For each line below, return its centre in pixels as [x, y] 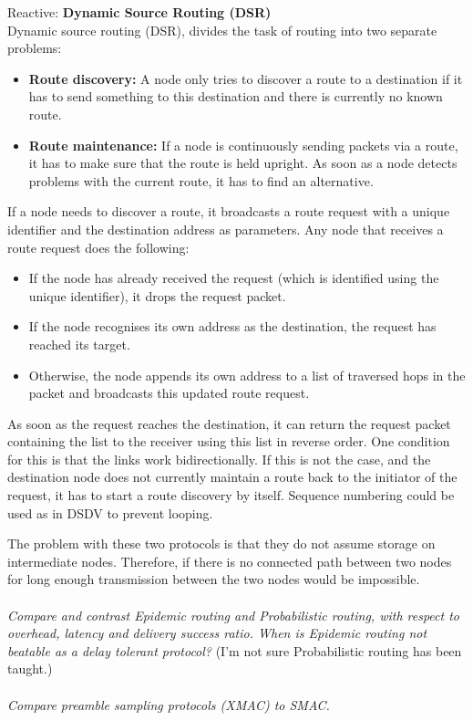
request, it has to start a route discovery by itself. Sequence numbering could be [231, 495]
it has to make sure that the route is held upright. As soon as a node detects [243, 163]
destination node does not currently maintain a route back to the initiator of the [232, 477]
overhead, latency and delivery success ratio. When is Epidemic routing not [217, 633]
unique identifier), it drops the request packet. [157, 295]
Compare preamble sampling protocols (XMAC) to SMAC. [169, 704]
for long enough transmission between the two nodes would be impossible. [214, 579]
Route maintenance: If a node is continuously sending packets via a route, [243, 145]
